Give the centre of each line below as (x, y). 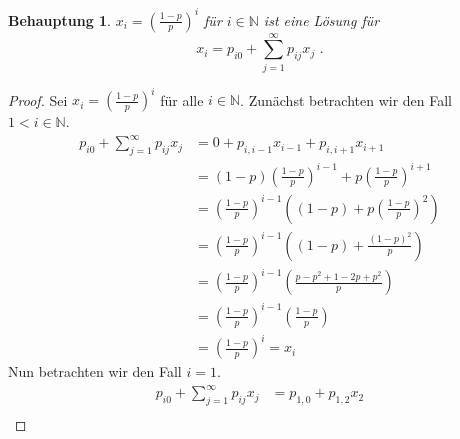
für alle (182, 99)
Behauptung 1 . (60, 19)
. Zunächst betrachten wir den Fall (346, 99)
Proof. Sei (38, 99)
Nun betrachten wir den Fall (95, 371)
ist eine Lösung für (321, 19)
